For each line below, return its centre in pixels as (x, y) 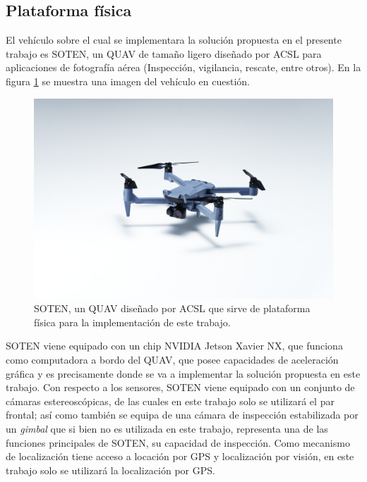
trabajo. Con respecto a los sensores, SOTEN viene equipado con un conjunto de (180, 387)
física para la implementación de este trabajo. (132, 322)
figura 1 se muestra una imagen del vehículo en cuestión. (128, 81)
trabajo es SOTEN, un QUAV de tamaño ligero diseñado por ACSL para (164, 53)
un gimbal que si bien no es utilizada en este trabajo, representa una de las (167, 428)
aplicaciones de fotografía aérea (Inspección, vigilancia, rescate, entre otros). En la (183, 67)
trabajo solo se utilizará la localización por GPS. (110, 470)
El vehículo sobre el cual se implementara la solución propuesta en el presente (174, 40)
